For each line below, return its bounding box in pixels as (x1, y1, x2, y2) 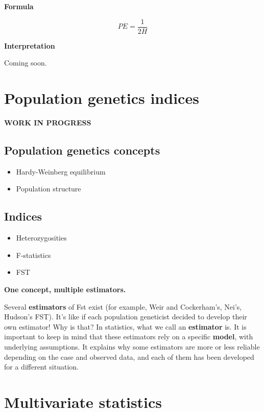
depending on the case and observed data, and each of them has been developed (4, 351, 254, 362)
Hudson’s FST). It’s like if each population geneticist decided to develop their (4, 311, 247, 322)
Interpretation (4, 40, 55, 51)
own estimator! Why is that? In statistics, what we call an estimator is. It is (4, 321, 247, 332)
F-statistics (16, 249, 51, 260)
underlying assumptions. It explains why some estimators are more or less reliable (4, 341, 260, 352)
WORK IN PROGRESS (4, 117, 91, 127)
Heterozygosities (16, 232, 67, 243)
